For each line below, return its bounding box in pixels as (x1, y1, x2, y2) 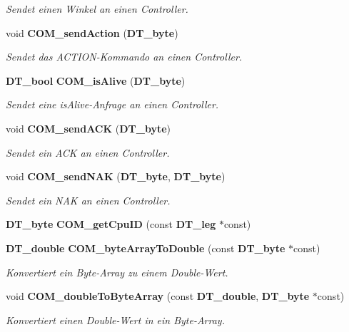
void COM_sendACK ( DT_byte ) (6, 120, 171, 135)
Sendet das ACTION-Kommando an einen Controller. (6, 49, 243, 64)
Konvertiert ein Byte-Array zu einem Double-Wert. (6, 264, 228, 279)
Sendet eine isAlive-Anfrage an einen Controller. (6, 97, 219, 112)
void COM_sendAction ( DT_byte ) (6, 25, 178, 40)
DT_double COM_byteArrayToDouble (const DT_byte (6, 240, 285, 255)
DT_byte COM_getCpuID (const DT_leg (6, 217, 216, 232)
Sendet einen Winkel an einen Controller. (6, 1, 188, 16)
